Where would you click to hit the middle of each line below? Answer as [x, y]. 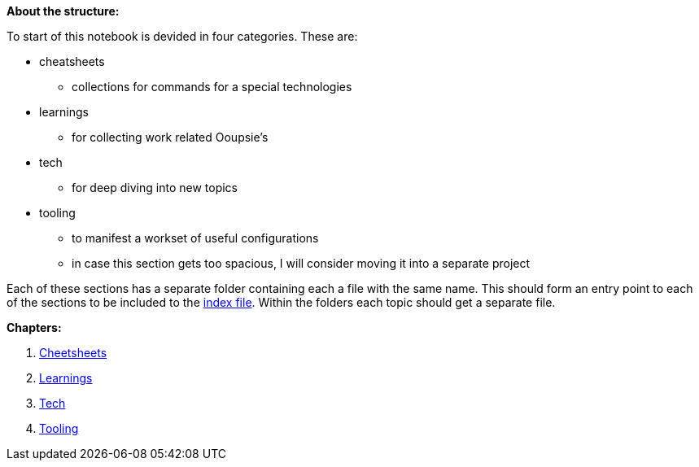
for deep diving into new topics [155, 188]
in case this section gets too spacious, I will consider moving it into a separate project [301, 263]
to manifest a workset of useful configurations [195, 238]
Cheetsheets [73, 353]
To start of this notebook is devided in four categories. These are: [182, 36]
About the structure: [63, 11]
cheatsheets [72, 61]
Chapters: [34, 327]
